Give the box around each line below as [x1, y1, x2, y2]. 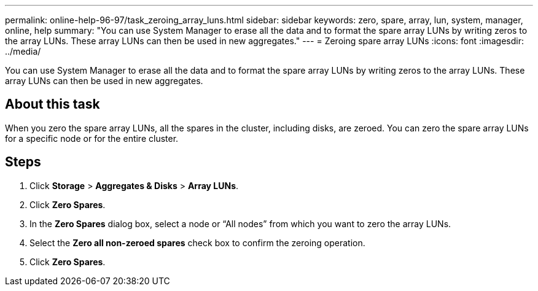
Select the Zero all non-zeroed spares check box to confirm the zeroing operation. [29, 237, 365, 248]
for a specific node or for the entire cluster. [5, 133, 179, 144]
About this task [5, 96, 100, 112]
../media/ [5, 46, 41, 56]
